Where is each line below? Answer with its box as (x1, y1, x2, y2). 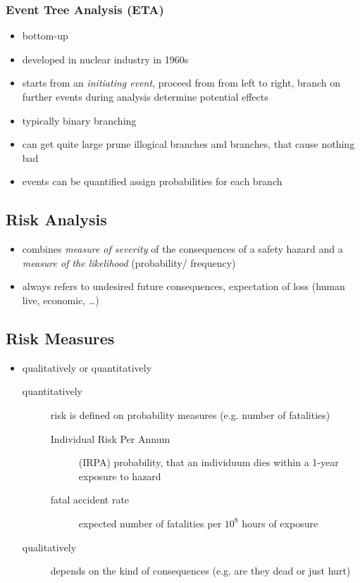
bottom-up (22, 28, 68, 43)
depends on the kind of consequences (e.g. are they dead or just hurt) (50, 563, 351, 578)
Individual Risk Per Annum (50, 431, 170, 446)
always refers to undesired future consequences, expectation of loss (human (22, 279, 345, 294)
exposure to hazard (78, 468, 161, 483)
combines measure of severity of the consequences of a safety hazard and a (22, 242, 343, 256)
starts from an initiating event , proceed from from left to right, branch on (22, 75, 341, 90)
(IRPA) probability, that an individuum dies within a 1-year (78, 455, 339, 470)
